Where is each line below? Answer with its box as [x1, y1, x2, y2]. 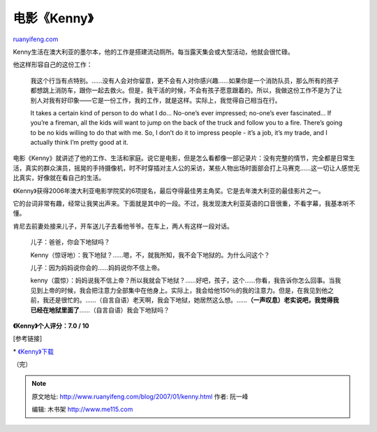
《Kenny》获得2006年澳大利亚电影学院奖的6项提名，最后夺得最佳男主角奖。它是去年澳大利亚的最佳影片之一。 [13, 186, 325, 195]
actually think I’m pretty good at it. [30, 138, 128, 147]
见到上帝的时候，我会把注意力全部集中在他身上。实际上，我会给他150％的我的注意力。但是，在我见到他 [30, 286, 328, 294]
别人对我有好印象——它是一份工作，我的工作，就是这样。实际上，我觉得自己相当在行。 [30, 96, 281, 104]
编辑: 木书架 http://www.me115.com [31, 405, 133, 414]
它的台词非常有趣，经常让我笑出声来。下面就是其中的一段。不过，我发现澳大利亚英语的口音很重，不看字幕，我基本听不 [13, 199, 355, 208]
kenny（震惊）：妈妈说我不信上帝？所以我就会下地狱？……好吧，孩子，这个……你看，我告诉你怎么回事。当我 [30, 276, 341, 285]
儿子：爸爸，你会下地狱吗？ [30, 238, 110, 246]
